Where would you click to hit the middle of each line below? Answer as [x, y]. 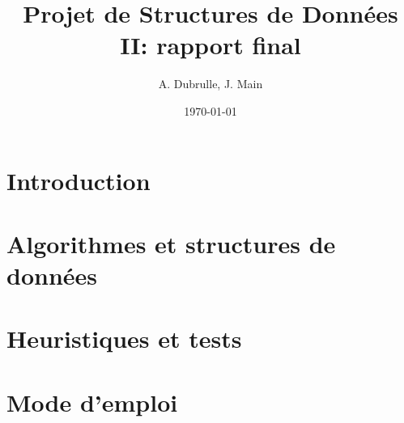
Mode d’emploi [92, 402]
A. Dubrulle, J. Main [211, 84]
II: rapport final [211, 45]
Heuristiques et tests [124, 338]
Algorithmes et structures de [171, 243]
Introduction [79, 180]
